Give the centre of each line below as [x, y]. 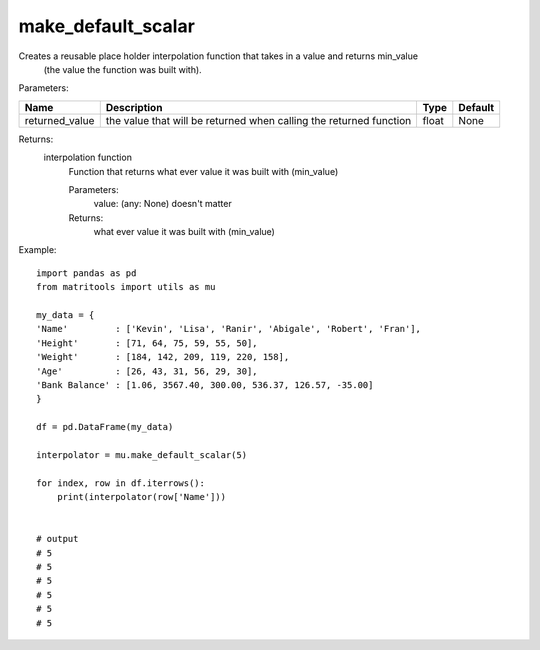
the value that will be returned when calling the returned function [258, 120]
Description [134, 107]
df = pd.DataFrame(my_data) [105, 427]
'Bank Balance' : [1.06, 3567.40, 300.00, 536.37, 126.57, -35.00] [205, 384]
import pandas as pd [86, 273]
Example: [37, 250]
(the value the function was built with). [122, 69]
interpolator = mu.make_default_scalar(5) [142, 454]
